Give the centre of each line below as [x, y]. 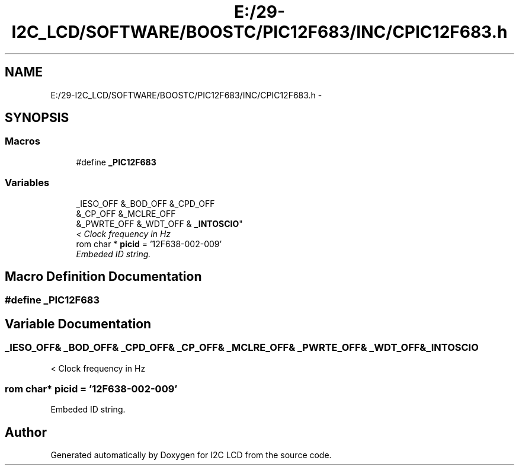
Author [26, 432]
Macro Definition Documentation [103, 276]
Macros [23, 141]
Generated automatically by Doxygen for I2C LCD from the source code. [191, 455]
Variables [27, 183]
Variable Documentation [78, 324]
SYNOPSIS [37, 118]
